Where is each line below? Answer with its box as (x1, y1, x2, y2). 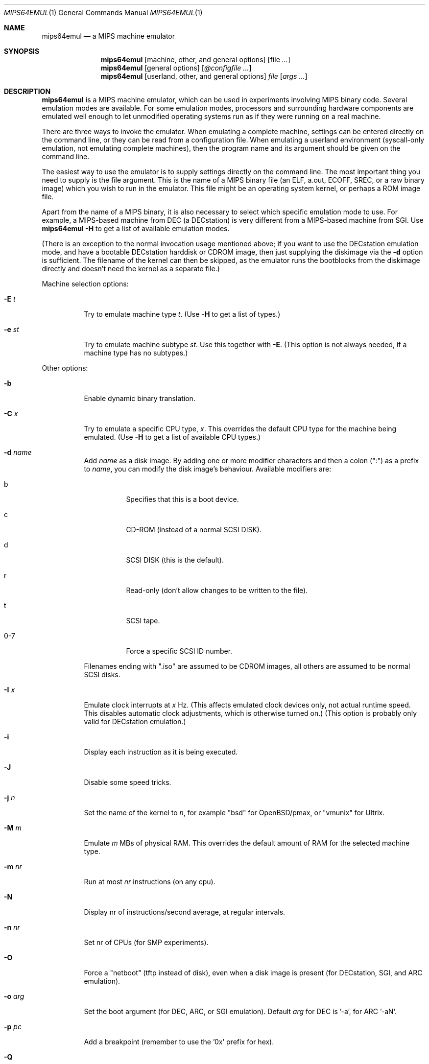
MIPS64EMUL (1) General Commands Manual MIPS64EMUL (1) (4, 8, 203, 17)
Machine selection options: (42, 280, 129, 288)
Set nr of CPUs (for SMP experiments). (84, 938, 209, 946)
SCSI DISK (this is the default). (126, 556, 224, 564)
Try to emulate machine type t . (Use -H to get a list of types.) (84, 310, 281, 318)
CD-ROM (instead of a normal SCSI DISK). (126, 525, 262, 534)
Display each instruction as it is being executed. (84, 748, 238, 756)
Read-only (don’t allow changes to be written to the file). (126, 586, 308, 594)
